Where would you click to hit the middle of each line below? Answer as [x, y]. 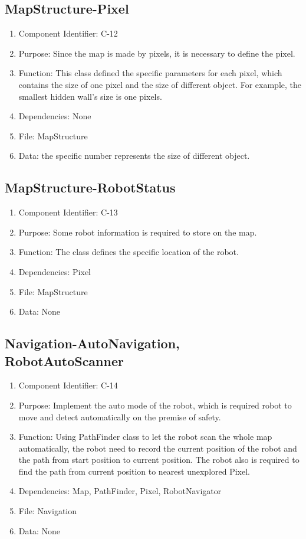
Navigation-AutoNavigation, [92, 343]
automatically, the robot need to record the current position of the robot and [158, 448]
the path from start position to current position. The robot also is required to [159, 460]
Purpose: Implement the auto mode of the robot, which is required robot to [155, 405]
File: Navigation [48, 511]
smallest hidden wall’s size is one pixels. [90, 96]
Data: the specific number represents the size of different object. [134, 156]
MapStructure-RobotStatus [90, 187]
